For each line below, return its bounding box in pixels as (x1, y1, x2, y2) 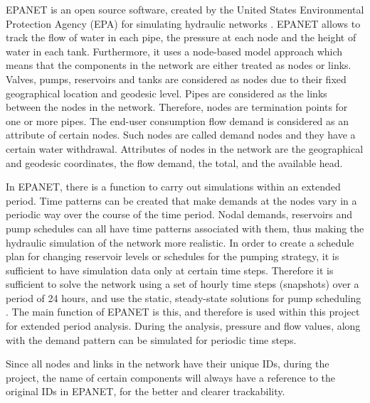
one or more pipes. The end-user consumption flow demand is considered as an (6, 113, 349, 128)
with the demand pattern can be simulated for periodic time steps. (6, 332, 297, 347)
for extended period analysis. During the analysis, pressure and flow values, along (6, 318, 361, 333)
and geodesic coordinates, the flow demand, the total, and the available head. (6, 155, 343, 170)
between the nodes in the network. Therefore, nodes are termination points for (6, 100, 348, 114)
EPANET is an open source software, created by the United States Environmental (6, 2, 364, 16)
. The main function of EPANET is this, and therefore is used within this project (6, 304, 360, 319)
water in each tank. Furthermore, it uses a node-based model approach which (6, 43, 343, 58)
